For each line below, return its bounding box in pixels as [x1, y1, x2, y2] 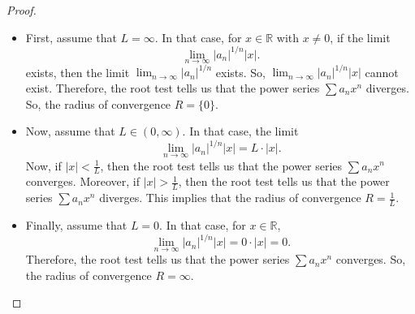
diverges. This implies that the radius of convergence [99, 189, 361, 206]
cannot [365, 63, 399, 80]
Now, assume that [25, 123, 115, 140]
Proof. [6, 2, 37, 18]
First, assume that [25, 28, 117, 45]
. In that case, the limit [182, 123, 299, 140]
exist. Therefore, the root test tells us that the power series [25, 80, 320, 96]
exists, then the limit [25, 63, 130, 80]
